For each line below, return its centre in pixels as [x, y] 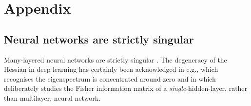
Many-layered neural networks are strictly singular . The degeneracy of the [116, 59]
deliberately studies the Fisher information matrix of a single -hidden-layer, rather [126, 88]
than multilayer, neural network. [52, 97]
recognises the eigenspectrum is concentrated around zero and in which [110, 78]
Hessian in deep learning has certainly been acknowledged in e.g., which [111, 69]
